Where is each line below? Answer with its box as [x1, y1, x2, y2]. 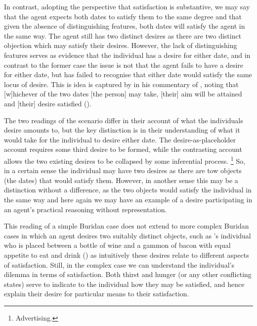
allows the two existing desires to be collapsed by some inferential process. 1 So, [4, 154, 245, 166]
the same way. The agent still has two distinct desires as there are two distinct [4, 30, 242, 41]
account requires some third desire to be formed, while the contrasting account [4, 144, 242, 154]
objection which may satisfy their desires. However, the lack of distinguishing [4, 40, 237, 50]
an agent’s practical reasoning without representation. [4, 204, 167, 214]
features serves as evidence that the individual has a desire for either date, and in [4, 49, 251, 60]
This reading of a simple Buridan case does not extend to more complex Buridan [4, 221, 249, 231]
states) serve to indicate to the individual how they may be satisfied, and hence [4, 279, 245, 289]
